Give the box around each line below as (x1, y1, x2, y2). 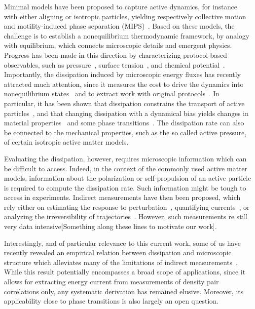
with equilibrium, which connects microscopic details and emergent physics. (4, 40, 232, 50)
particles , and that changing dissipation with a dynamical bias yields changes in (4, 108, 249, 118)
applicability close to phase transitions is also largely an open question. (4, 296, 219, 306)
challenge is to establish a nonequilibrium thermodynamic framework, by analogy (4, 30, 250, 40)
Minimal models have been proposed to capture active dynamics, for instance (4, 1, 237, 11)
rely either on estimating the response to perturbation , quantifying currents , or (4, 201, 250, 212)
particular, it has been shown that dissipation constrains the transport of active (4, 98, 245, 108)
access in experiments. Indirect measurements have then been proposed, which (4, 192, 241, 202)
